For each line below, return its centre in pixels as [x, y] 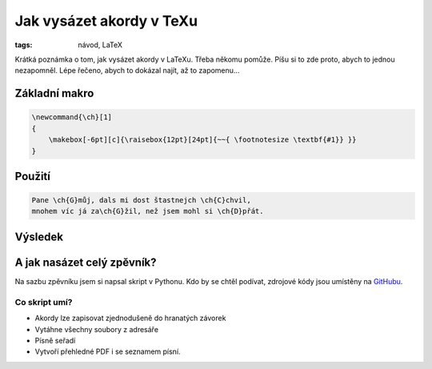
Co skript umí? [44, 302]
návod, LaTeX [100, 45]
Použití [33, 176]
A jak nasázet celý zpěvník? [86, 262]
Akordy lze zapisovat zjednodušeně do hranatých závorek [130, 318]
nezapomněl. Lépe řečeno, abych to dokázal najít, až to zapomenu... [127, 70]
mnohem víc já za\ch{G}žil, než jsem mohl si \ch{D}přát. [148, 211]
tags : [24, 45]
